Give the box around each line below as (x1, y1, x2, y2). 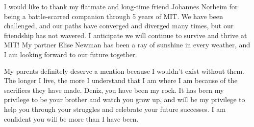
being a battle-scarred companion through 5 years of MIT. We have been (4, 11, 223, 21)
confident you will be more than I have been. (4, 113, 139, 124)
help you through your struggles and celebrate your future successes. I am (4, 104, 226, 114)
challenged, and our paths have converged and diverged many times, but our (4, 21, 234, 31)
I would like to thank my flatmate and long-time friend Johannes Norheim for (4, 1, 238, 11)
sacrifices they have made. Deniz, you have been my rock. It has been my (4, 85, 224, 95)
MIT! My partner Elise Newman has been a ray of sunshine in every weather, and (4, 40, 250, 50)
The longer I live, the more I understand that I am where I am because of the (4, 75, 238, 85)
